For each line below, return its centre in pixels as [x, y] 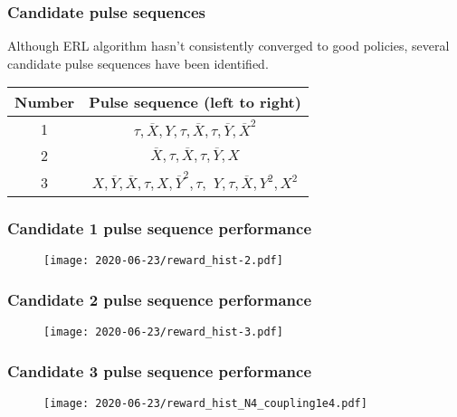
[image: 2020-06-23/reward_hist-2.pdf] [163, 261]
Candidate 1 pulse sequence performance [160, 227]
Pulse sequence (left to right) [195, 102]
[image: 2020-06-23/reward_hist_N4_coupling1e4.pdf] [205, 403]
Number [45, 102]
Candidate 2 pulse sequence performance [160, 299]
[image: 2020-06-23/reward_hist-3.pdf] [163, 332]
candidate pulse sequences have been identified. [138, 63]
